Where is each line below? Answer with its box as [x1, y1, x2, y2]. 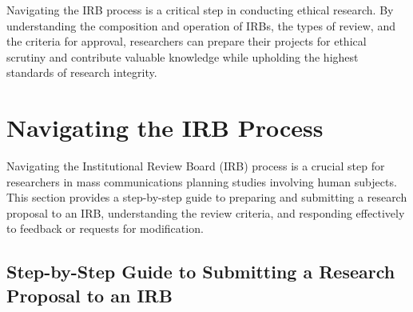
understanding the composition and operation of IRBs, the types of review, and [6, 17, 395, 34]
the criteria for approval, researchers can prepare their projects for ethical [6, 33, 367, 50]
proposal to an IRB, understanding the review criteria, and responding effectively [6, 204, 405, 221]
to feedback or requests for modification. [6, 220, 204, 237]
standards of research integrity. [6, 64, 157, 81]
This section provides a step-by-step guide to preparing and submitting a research [6, 189, 407, 206]
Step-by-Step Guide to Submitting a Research [6, 259, 395, 284]
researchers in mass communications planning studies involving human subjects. [6, 173, 397, 190]
